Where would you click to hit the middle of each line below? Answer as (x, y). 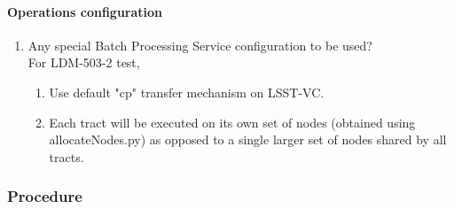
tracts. (67, 156)
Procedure (45, 196)
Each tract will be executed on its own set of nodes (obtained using (232, 122)
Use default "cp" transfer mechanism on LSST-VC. (187, 92)
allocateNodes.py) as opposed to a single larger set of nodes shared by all (248, 139)
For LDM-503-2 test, (84, 62)
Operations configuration (85, 11)
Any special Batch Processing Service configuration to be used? (200, 45)
